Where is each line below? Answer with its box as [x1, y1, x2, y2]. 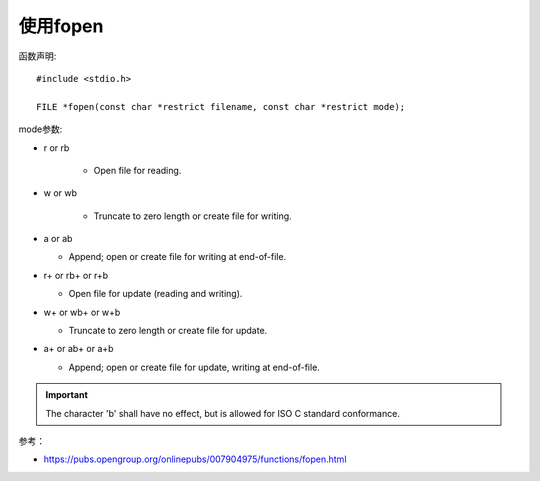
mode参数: [18, 123, 63, 135]
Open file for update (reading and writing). [68, 288, 243, 300]
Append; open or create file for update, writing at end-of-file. [68, 361, 320, 373]
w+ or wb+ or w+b [43, 306, 121, 318]
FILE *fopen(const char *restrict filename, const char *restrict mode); [36, 101, 406, 112]
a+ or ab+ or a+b [43, 343, 114, 355]
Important [45, 389, 89, 401]
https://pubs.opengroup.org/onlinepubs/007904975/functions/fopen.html [43, 453, 347, 465]
